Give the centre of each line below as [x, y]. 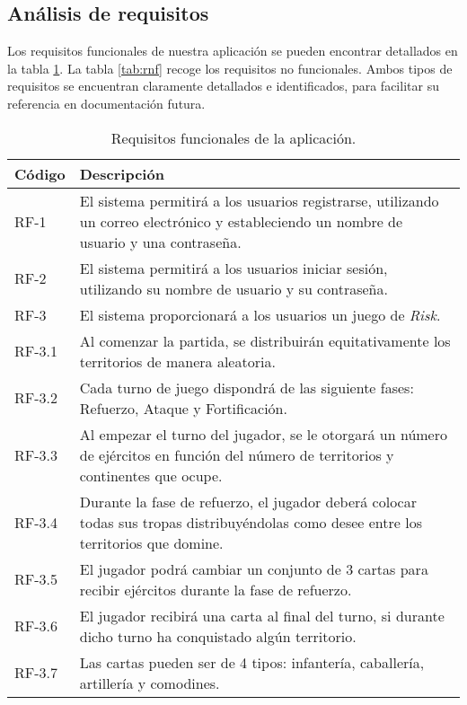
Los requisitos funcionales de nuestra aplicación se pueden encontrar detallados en [233, 51]
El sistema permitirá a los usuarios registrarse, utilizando [259, 200]
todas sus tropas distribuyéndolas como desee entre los [251, 522]
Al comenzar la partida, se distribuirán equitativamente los [265, 340]
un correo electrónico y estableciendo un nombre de [241, 221]
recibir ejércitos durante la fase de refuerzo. [216, 589]
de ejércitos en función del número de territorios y [237, 454]
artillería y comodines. [150, 683]
